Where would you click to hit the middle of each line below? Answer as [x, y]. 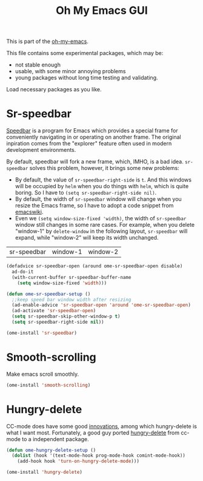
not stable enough [38, 65]
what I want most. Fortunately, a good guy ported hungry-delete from [93, 433]
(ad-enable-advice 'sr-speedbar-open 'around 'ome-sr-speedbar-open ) [101, 305]
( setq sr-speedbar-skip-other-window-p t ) [66, 316]
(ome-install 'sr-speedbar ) [42, 333]
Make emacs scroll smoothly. [43, 374]
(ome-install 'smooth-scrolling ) [48, 385]
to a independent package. [55, 439]
